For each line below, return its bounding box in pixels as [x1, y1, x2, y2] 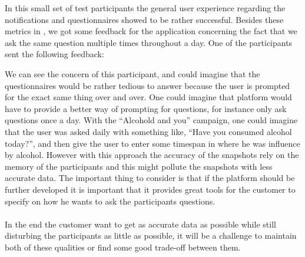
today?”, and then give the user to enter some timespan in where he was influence [5, 137, 300, 149]
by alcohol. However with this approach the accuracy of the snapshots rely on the [5, 149, 299, 161]
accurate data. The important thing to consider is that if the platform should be [5, 172, 295, 184]
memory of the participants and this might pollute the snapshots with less [5, 160, 273, 172]
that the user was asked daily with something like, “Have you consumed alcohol [5, 125, 292, 137]
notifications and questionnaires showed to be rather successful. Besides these [5, 13, 284, 25]
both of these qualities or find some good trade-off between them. [5, 240, 241, 253]
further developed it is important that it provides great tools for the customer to [5, 183, 296, 195]
